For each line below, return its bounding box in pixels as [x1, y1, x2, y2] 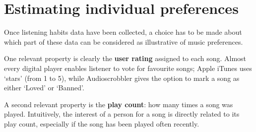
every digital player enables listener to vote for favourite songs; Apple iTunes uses [4, 63, 252, 73]
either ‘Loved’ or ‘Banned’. [4, 82, 84, 93]
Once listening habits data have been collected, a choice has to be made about [4, 27, 242, 37]
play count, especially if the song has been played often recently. [4, 118, 199, 129]
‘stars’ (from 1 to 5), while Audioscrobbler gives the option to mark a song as [4, 72, 240, 83]
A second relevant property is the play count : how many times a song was [4, 99, 233, 109]
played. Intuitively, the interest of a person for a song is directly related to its [4, 109, 240, 119]
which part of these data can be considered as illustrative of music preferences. [4, 36, 243, 47]
